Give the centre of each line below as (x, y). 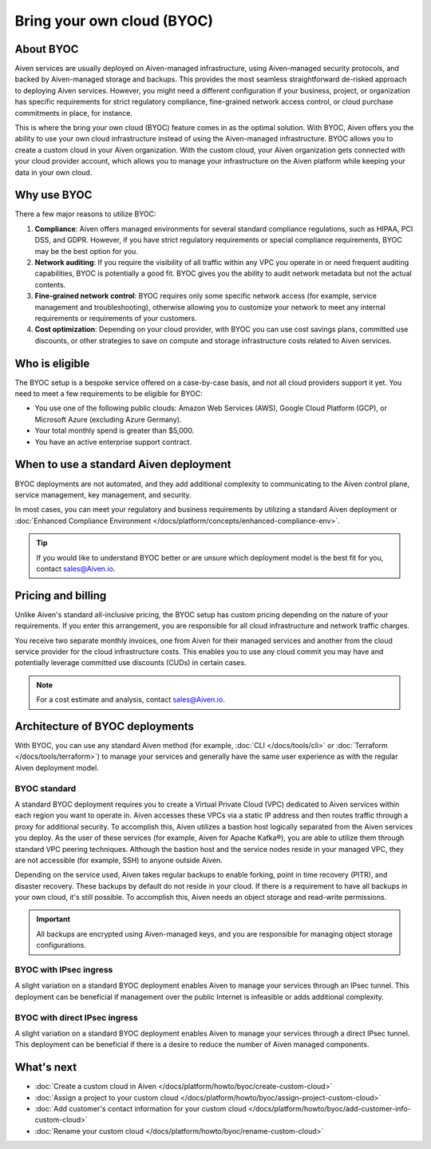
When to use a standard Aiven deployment (123, 464)
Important (53, 919)
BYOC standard (45, 788)
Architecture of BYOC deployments (105, 726)
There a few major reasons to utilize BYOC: (85, 214)
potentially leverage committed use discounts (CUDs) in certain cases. (130, 663)
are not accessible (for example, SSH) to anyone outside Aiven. (119, 860)
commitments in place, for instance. (74, 113)
